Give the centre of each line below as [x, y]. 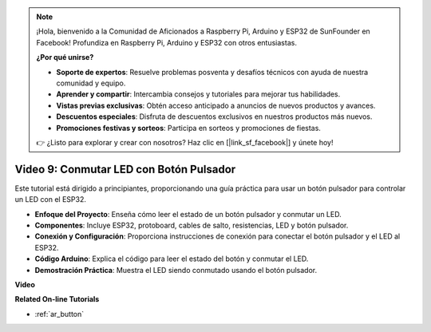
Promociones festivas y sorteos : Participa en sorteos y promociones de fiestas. [188, 128]
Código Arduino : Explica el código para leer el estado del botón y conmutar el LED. [172, 259]
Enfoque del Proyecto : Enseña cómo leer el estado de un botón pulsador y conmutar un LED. [188, 214]
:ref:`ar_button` [59, 314]
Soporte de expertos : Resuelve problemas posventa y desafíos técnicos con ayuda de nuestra [212, 72]
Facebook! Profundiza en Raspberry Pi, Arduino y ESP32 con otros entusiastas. [166, 42]
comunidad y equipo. [91, 83]
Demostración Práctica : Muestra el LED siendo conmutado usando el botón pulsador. [176, 270]
